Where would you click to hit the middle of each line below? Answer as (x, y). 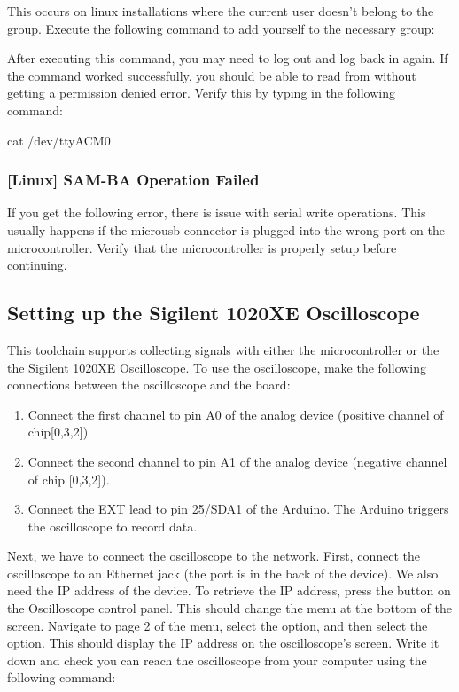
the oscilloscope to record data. (113, 526)
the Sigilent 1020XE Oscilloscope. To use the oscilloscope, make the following (217, 367)
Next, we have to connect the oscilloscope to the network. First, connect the (214, 556)
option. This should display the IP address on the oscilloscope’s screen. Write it (223, 643)
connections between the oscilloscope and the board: (149, 385)
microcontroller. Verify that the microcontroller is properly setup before (202, 247)
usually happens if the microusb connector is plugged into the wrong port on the (226, 229)
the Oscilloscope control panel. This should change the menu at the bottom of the (229, 608)
